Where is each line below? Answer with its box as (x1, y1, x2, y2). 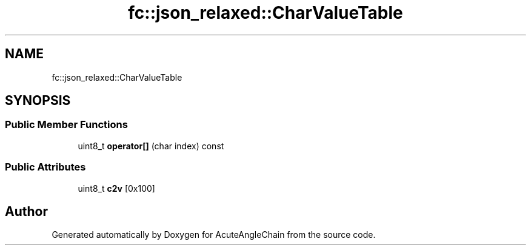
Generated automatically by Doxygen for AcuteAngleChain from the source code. (52, 229, 376, 240)
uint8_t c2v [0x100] (78, 183, 155, 194)
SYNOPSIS (5, 93, 71, 109)
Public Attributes (5, 161, 86, 174)
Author (5, 203, 48, 219)
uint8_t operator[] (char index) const (78, 140, 224, 151)
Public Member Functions (5, 118, 128, 131)
